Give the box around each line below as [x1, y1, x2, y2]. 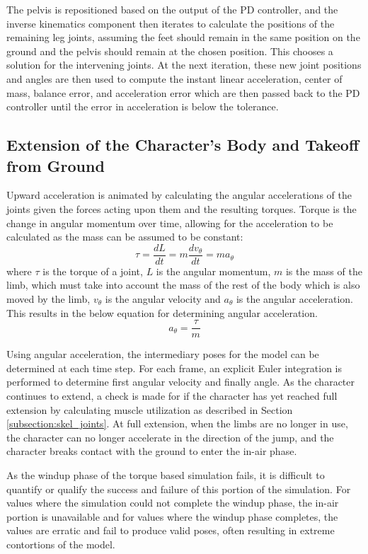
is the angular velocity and [105, 291, 221, 306]
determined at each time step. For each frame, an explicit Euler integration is [6, 360, 342, 375]
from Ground [6, 154, 105, 176]
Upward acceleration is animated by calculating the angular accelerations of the [6, 187, 352, 202]
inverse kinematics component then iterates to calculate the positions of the [6, 16, 335, 30]
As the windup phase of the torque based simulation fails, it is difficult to [6, 467, 325, 482]
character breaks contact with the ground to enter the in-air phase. [6, 444, 297, 458]
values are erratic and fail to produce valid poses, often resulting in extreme [6, 523, 335, 538]
